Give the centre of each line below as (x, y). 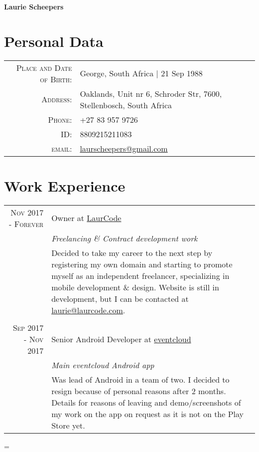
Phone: (60, 119)
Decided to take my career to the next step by (132, 252)
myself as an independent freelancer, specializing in (140, 275)
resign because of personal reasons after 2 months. (139, 391)
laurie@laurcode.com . (88, 310)
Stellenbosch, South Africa (126, 105)
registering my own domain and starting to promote (142, 264)
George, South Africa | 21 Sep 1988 (141, 73)
